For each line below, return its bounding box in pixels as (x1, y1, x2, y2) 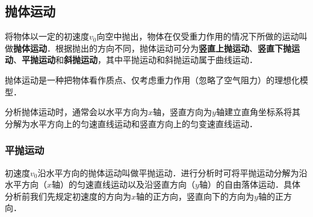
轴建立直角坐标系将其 (215, 106, 300, 118)
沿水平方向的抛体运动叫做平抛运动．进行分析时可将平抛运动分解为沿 (37, 166, 308, 179)
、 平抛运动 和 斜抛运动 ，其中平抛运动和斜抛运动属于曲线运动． (13, 53, 258, 66)
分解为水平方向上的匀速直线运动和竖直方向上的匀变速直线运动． (5, 117, 258, 129)
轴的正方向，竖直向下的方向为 (136, 189, 255, 202)
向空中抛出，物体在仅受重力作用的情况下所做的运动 (96, 30, 299, 43)
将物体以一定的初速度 (5, 30, 89, 43)
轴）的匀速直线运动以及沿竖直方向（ (52, 178, 196, 191)
